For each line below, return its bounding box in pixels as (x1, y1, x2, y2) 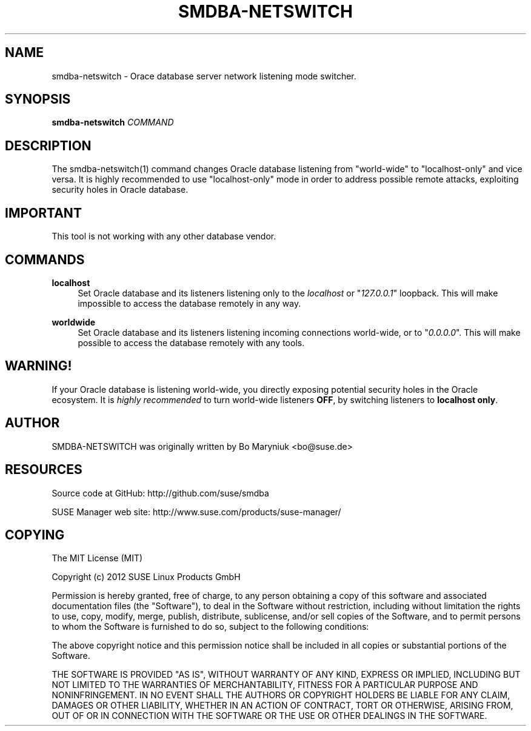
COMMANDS (5, 252, 85, 267)
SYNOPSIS (5, 92, 71, 107)
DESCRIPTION (5, 138, 92, 153)
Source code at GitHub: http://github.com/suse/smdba (52, 487, 269, 498)
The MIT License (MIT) (52, 553, 143, 564)
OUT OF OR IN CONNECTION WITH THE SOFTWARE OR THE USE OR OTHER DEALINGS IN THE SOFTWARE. (52, 710, 487, 721)
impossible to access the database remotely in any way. (78, 298, 301, 309)
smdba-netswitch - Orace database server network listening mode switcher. (52, 70, 356, 81)
